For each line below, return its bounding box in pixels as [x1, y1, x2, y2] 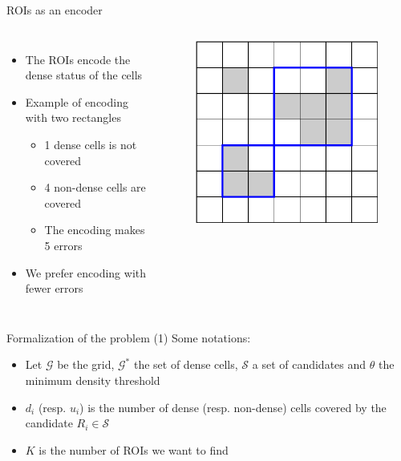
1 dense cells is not [44, 135, 137, 152]
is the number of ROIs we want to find [38, 441, 229, 458]
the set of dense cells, [133, 356, 238, 373]
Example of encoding [25, 93, 128, 110]
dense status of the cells [25, 67, 143, 83]
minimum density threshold [25, 371, 160, 388]
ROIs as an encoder [6, 2, 103, 18]
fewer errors [25, 280, 83, 297]
